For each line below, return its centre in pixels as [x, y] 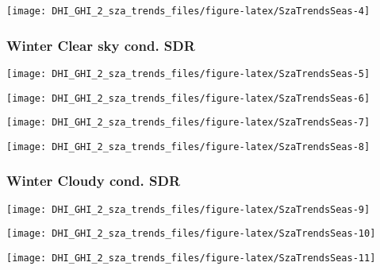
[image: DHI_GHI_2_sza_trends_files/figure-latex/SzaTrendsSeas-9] [188, 209]
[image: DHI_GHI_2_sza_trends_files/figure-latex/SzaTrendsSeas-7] [188, 123]
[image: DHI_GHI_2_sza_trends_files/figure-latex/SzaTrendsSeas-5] [188, 73]
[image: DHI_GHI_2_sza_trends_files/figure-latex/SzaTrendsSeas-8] [188, 147]
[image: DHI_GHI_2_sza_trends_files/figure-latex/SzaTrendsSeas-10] [191, 234]
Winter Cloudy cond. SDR [94, 181]
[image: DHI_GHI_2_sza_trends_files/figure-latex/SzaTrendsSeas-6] [188, 98]
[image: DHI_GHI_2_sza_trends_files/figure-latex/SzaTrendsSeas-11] [191, 258]
